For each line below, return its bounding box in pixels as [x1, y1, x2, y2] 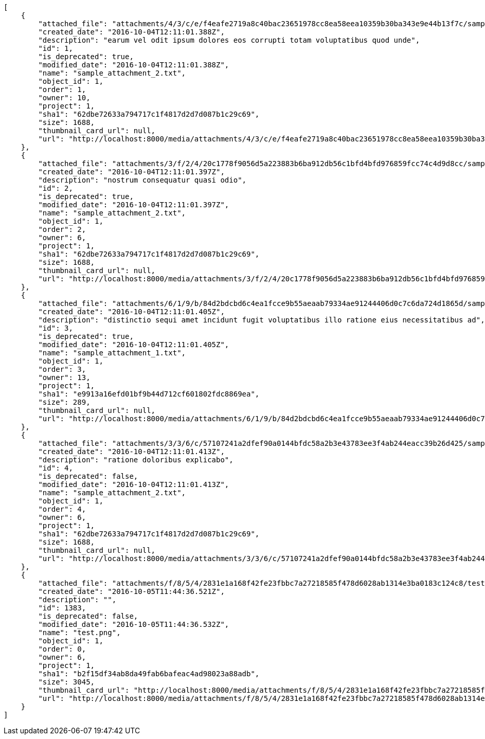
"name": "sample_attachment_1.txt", [38, 349, 186, 357]
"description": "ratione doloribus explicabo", [38, 456, 233, 464]
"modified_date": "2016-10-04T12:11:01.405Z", [38, 340, 229, 349]
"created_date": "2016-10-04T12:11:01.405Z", [38, 308, 225, 316]
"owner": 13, [38, 373, 91, 382]
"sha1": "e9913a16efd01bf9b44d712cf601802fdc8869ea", [38, 390, 260, 398]
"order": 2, [38, 225, 86, 233]
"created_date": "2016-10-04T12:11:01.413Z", [38, 447, 225, 456]
